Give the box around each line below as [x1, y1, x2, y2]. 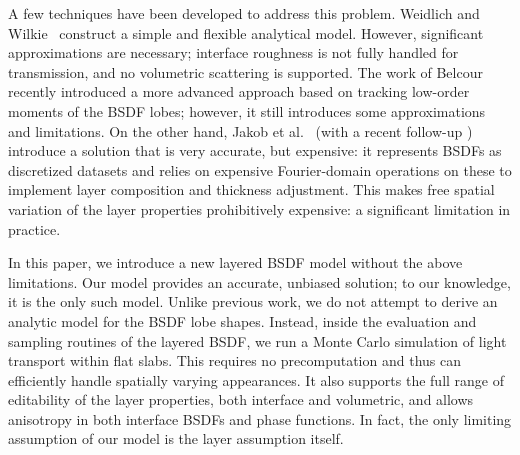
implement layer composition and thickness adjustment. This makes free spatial [8, 179, 495, 200]
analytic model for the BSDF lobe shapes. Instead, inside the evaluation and [8, 310, 477, 331]
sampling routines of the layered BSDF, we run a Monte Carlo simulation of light [8, 330, 507, 351]
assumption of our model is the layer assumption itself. [8, 428, 344, 449]
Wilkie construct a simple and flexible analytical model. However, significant [8, 22, 484, 43]
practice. [8, 218, 61, 239]
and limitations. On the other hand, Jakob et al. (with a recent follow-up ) [8, 120, 473, 141]
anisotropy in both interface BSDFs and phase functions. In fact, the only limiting [8, 408, 512, 429]
